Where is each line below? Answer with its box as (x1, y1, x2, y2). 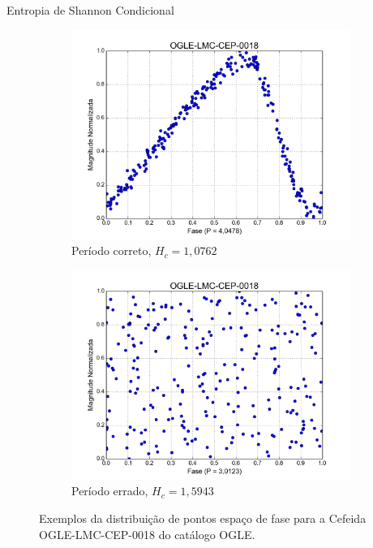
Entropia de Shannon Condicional (6, 2, 174, 18)
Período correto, (71, 242, 152, 259)
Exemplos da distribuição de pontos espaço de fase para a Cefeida (39, 509, 367, 526)
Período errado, (71, 482, 148, 499)
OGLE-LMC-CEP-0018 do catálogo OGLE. (39, 525, 255, 542)
